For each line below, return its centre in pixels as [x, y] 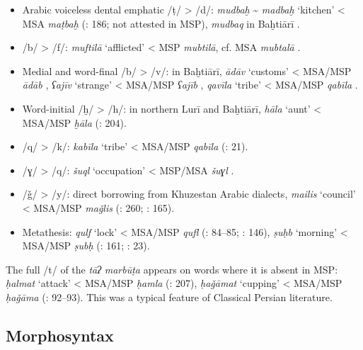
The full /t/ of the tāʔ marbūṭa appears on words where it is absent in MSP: [172, 269]
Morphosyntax [60, 335]
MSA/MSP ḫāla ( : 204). [74, 122]
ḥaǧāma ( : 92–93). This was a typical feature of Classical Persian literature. [169, 297]
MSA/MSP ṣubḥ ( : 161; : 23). [86, 245]
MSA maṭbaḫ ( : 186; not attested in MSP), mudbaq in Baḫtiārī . [161, 23]
